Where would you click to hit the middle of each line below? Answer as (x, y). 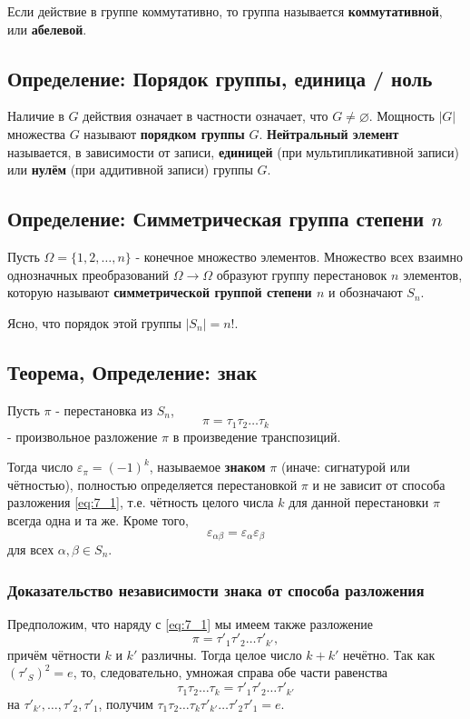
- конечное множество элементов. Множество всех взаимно (299, 256)
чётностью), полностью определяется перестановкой (152, 484)
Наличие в (36, 116)
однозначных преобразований (88, 274)
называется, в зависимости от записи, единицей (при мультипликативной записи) (234, 151)
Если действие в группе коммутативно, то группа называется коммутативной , (225, 11)
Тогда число (40, 467)
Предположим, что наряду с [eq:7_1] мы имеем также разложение (190, 623)
